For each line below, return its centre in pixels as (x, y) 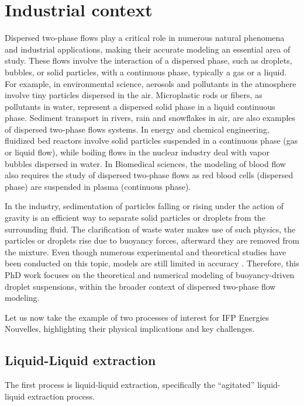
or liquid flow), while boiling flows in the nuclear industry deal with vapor (137, 152)
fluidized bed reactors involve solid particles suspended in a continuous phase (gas (151, 140)
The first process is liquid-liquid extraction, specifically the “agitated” (130, 385)
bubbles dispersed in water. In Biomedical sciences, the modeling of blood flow (145, 163)
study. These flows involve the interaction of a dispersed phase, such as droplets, (148, 60)
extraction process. (61, 396)
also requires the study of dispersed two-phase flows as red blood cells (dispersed (149, 175)
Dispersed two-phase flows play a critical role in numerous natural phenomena (145, 38)
